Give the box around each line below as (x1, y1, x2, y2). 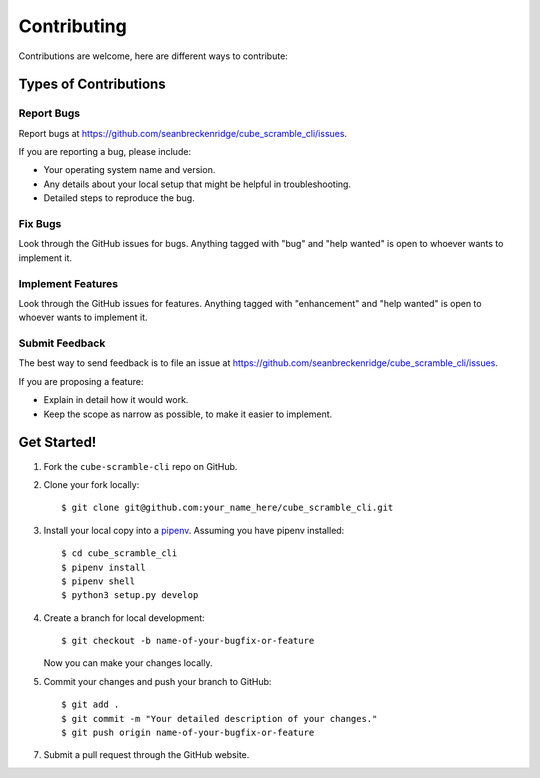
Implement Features (18, 276, 119, 290)
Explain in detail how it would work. (43, 394, 189, 406)
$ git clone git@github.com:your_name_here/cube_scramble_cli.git (61, 502, 394, 514)
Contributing (18, 15, 127, 37)
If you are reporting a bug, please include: (18, 146, 192, 158)
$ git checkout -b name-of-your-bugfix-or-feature (61, 635, 315, 647)
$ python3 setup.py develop (61, 590, 199, 601)
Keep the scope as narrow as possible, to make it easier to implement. (43, 408, 333, 420)
